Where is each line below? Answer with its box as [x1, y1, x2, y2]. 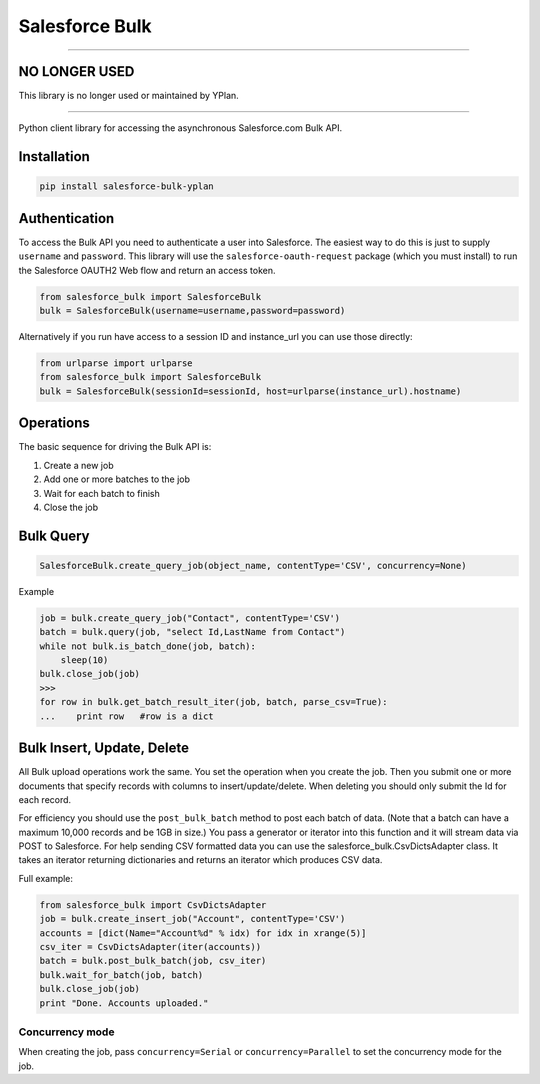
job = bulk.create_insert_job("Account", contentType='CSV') [39, 913, 346, 925]
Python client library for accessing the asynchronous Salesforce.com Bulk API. [18, 122, 343, 134]
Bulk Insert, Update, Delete [18, 740, 190, 757]
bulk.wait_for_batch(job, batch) [39, 969, 204, 980]
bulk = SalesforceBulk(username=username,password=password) [39, 305, 346, 317]
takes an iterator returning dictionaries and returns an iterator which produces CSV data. [18, 854, 383, 866]
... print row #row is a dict [39, 710, 214, 722]
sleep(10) [60, 655, 109, 666]
